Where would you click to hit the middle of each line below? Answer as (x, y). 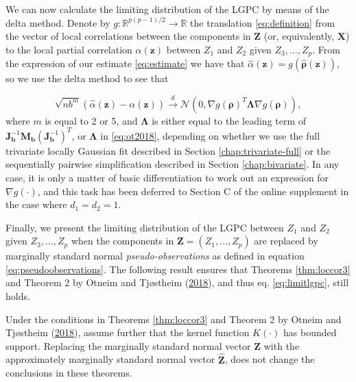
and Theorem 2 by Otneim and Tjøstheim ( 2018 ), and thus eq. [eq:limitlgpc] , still (177, 282)
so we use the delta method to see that (87, 78)
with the (282, 345)
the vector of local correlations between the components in (128, 36)
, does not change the (270, 359)
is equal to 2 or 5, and (91, 120)
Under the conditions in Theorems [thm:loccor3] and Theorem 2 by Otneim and (174, 319)
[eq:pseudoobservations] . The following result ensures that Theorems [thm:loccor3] (178, 269)
